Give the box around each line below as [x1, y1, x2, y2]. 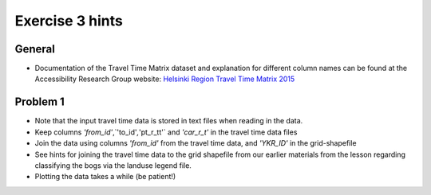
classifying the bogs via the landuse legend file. [34, 160, 192, 170]
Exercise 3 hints [14, 12, 124, 29]
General [14, 42, 56, 56]
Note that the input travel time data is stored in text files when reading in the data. [34, 116, 303, 126]
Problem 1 [14, 96, 65, 109]
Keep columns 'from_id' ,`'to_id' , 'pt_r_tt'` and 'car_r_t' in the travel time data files [34, 127, 298, 137]
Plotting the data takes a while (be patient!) [34, 172, 176, 181]
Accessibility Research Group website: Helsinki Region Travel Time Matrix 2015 [34, 74, 295, 84]
